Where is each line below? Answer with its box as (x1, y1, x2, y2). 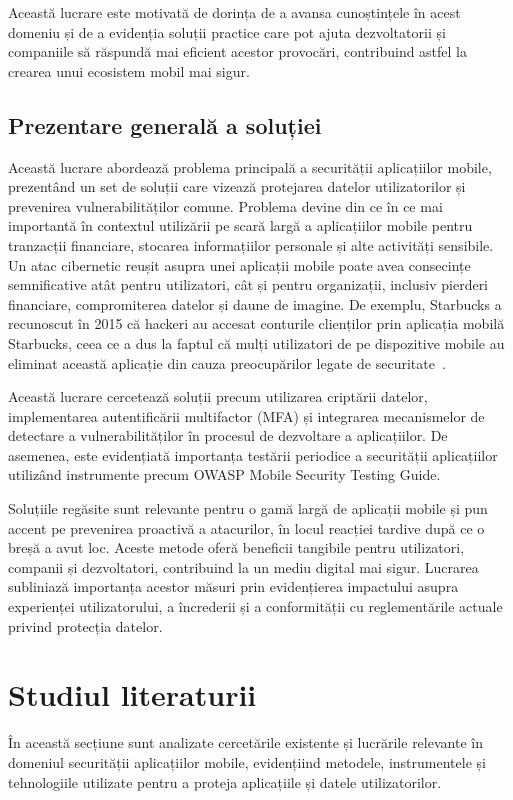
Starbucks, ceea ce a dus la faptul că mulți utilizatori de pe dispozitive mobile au (8, 332, 505, 353)
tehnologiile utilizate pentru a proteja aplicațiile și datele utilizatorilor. (8, 771, 442, 792)
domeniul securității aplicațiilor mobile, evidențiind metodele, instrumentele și (8, 751, 486, 772)
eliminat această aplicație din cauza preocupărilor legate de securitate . (8, 352, 446, 373)
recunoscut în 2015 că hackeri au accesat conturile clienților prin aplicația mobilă (8, 313, 505, 334)
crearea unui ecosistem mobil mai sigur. (8, 60, 250, 81)
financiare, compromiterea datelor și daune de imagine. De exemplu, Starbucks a (8, 293, 502, 314)
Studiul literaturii (8, 674, 257, 715)
